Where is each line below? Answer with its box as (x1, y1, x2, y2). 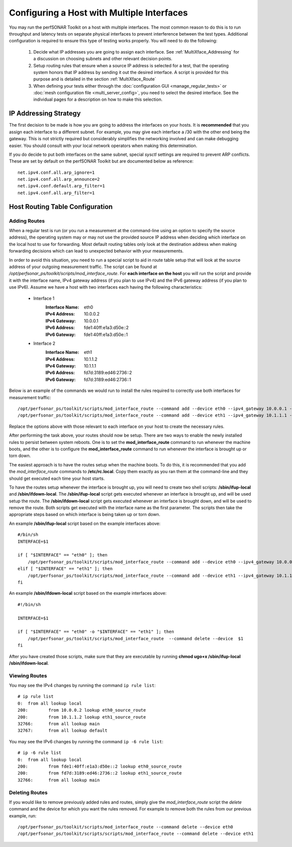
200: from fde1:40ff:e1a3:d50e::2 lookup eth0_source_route (18, 763, 182, 769)
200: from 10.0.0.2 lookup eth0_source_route (18, 707, 146, 713)
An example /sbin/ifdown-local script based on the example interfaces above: (9, 590, 167, 596)
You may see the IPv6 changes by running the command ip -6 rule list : (9, 738, 164, 744)
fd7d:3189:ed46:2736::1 (84, 376, 131, 382)
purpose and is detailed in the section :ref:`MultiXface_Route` (33, 76, 156, 82)
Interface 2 (33, 340, 55, 346)
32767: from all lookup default (18, 728, 108, 734)
